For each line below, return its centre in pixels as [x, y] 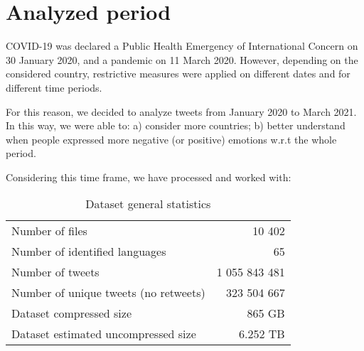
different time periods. [54, 87]
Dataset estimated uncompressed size [104, 334]
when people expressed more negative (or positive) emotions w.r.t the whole [171, 139]
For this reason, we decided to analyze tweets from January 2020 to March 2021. [181, 111]
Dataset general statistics [148, 204]
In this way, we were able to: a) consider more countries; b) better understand [176, 125]
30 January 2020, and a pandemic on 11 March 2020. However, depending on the [182, 59]
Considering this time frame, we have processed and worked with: [149, 177]
